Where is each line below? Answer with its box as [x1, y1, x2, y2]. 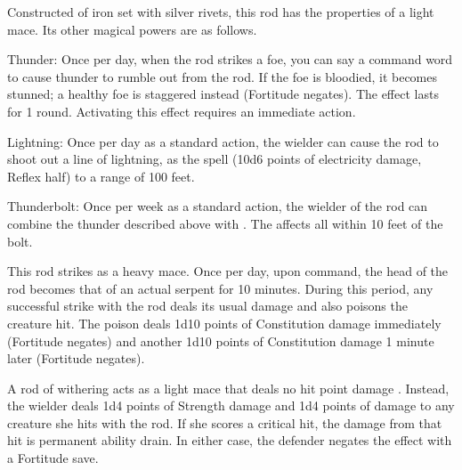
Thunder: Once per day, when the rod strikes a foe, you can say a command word [7, 50, 453, 69]
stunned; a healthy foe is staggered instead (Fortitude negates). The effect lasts [7, 85, 439, 103]
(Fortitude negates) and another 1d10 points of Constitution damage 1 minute [7, 331, 434, 350]
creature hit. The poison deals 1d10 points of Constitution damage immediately [7, 313, 442, 332]
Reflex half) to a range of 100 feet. [7, 166, 195, 185]
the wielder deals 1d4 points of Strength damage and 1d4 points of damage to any [7, 396, 455, 415]
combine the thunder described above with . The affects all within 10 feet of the [7, 214, 443, 232]
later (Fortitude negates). [7, 349, 145, 368]
